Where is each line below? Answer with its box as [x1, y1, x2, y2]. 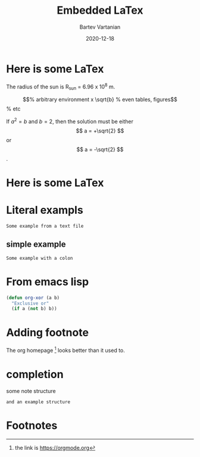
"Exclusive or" [11, 300, 49, 306]
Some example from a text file [6, 223, 84, 229]
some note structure [6, 387, 56, 394]
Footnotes [6, 419, 58, 433]
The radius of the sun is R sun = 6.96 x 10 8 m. [6, 82, 115, 91]
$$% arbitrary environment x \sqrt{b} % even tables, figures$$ [23, 96, 177, 103]
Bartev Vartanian [79, 23, 121, 30]
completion [6, 368, 64, 381]
